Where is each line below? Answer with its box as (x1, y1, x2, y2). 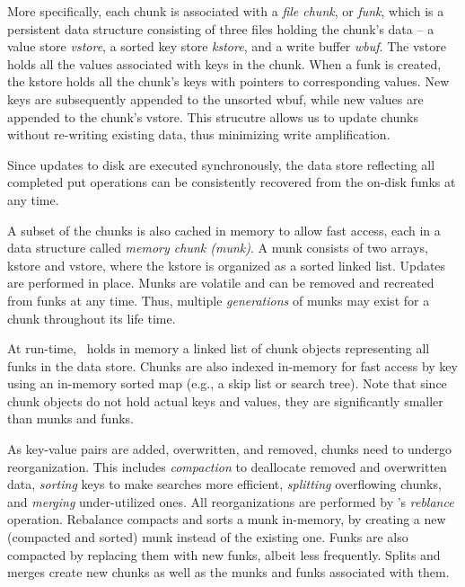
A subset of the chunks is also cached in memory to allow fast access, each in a (7, 220, 441, 239)
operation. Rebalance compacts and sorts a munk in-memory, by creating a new (7, 510, 446, 529)
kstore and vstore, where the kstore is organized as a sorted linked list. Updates (7, 255, 446, 274)
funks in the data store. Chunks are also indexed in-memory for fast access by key (7, 356, 458, 375)
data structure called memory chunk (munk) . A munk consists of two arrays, (7, 238, 428, 257)
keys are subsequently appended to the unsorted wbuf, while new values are (7, 89, 424, 108)
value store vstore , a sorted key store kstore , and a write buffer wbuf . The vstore (7, 37, 446, 56)
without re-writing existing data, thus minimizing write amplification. (7, 125, 390, 144)
